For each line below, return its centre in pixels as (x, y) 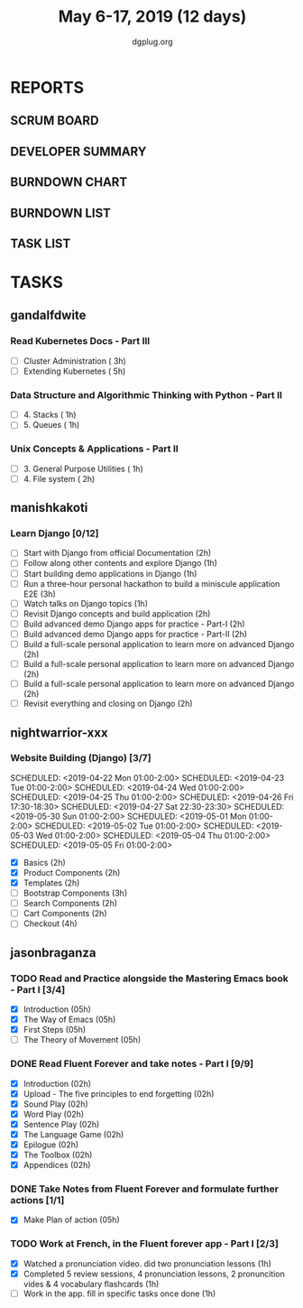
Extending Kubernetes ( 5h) (74, 371)
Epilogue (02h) (51, 1145)
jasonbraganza (54, 953)
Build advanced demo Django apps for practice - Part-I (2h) (134, 624)
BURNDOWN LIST (61, 213)
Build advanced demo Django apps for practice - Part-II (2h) (135, 634)
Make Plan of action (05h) (71, 1220)
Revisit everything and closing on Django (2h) (108, 704)
